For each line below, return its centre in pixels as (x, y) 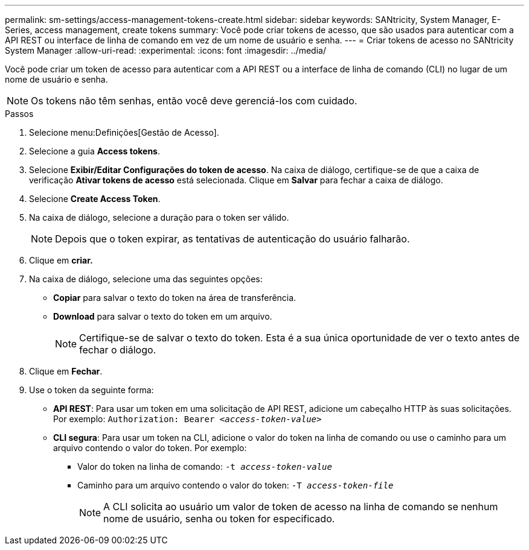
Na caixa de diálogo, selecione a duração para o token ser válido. (159, 217)
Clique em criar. (61, 260)
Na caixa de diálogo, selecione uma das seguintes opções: (146, 279)
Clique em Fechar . (66, 371)
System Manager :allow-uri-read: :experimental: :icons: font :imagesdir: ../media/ (165, 50)
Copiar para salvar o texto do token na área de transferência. (175, 298)
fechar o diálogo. (118, 350)
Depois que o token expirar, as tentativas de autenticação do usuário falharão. (232, 239)
